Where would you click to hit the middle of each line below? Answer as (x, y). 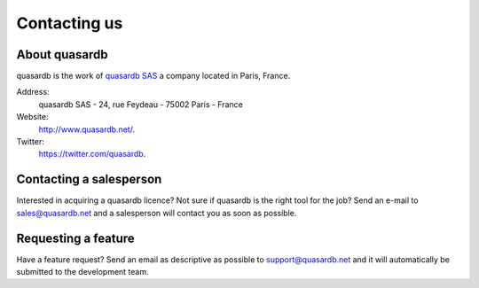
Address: (33, 92)
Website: (32, 117)
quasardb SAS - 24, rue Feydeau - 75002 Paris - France (141, 104)
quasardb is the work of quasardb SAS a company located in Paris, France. (153, 76)
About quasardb (62, 54)
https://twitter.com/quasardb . (92, 154)
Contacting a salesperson (89, 179)
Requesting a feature (75, 238)
